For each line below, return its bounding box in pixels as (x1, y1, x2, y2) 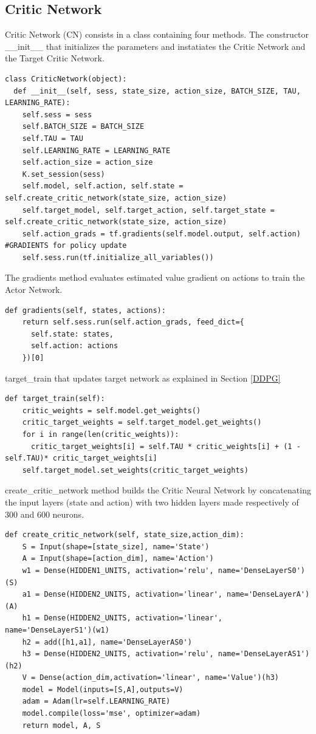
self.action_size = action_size (22, 158, 153, 167)
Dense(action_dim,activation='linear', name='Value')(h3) (39, 673, 280, 682)
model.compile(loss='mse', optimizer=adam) (22, 709, 201, 718)
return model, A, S (22, 721, 101, 730)
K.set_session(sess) (22, 170, 105, 179)
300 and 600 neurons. (5, 507, 84, 520)
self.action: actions (30, 341, 118, 351)
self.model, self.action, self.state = (22, 182, 184, 191)
